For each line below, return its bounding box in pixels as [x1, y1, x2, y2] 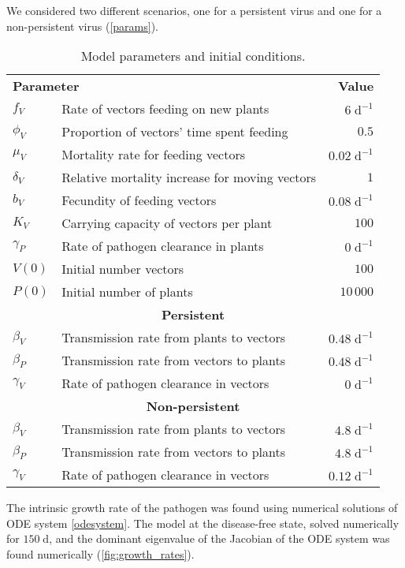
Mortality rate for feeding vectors [61, 145, 246, 164]
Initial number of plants [61, 282, 193, 301]
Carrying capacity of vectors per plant [61, 214, 273, 233]
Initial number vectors [61, 260, 184, 278]
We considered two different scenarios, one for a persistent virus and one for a [6, 2, 382, 18]
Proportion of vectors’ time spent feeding [61, 122, 288, 141]
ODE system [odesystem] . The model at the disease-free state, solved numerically [6, 514, 399, 531]
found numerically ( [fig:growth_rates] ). [6, 545, 195, 562]
